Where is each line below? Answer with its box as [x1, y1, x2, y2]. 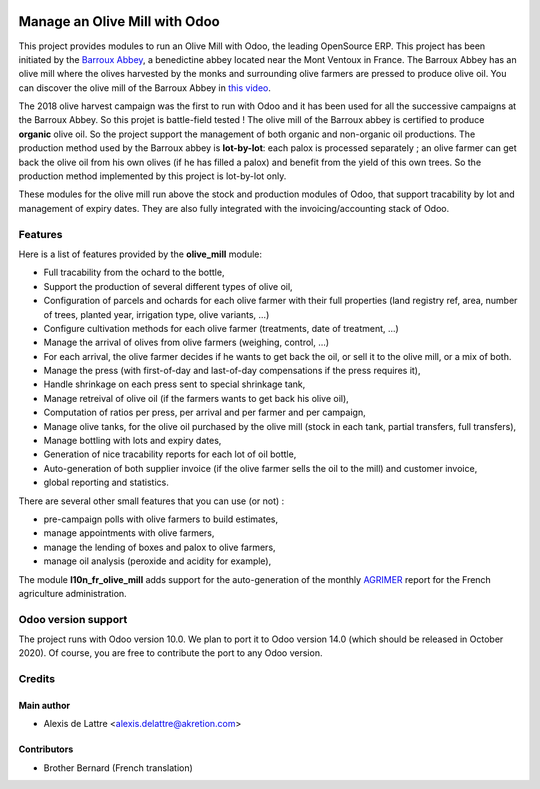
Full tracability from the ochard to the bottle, [43, 266, 225, 279]
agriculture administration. [18, 587, 127, 599]
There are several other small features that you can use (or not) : [18, 495, 285, 507]
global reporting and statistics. [43, 476, 169, 489]
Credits [18, 672, 55, 686]
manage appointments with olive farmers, [43, 527, 215, 539]
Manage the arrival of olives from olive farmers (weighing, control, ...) [43, 336, 330, 349]
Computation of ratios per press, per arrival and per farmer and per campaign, [43, 406, 366, 419]
